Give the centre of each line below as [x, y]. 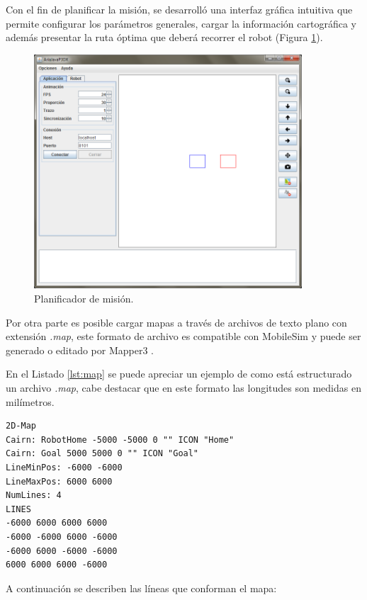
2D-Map [21, 426]
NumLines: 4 [34, 496]
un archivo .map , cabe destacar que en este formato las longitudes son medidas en [183, 388]
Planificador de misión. [84, 299]
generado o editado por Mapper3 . [80, 350]
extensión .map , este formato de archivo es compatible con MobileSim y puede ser [183, 336]
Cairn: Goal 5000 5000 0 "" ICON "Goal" [102, 454]
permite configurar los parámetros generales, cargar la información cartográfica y [181, 23]
